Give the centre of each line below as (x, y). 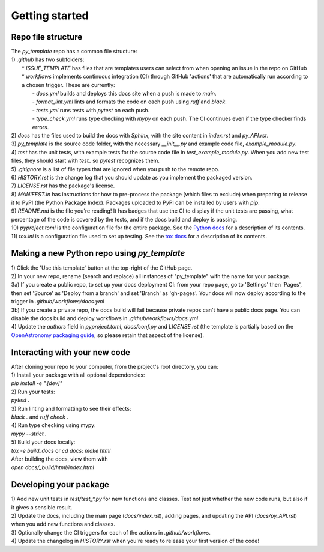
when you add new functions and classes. (63, 524)
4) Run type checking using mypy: (53, 425)
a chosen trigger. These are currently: (68, 85)
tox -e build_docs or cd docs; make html (61, 450)
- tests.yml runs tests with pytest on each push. (91, 110)
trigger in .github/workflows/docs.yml (58, 302)
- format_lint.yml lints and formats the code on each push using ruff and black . (130, 102)
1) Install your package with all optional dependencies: (78, 375)
